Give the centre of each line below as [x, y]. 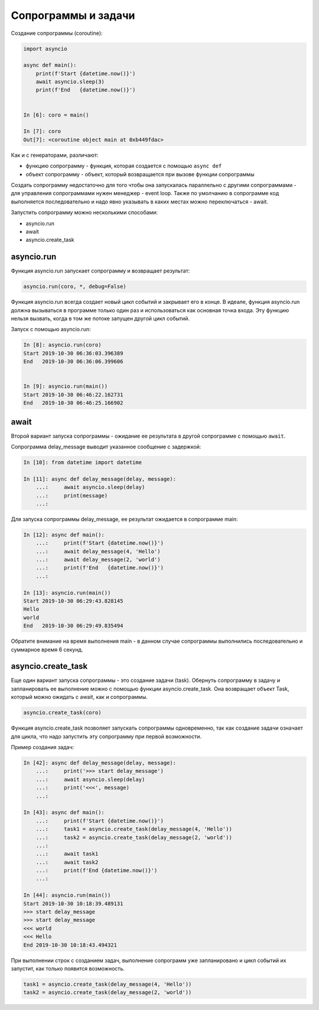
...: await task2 [67, 862]
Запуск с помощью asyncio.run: [51, 329]
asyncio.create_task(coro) [62, 713]
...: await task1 [67, 854]
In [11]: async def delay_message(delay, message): [100, 479]
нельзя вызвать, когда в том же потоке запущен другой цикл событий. [100, 318]
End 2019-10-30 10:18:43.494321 [70, 945]
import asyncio [45, 48]
